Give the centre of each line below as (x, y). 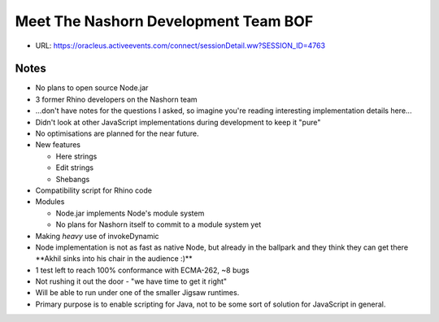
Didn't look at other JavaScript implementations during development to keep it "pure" (178, 122)
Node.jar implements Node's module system (130, 213)
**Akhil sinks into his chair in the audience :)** (114, 259)
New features (58, 145)
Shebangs (73, 179)
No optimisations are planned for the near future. (117, 133)
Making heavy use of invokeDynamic (97, 236)
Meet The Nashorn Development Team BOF (164, 21)
